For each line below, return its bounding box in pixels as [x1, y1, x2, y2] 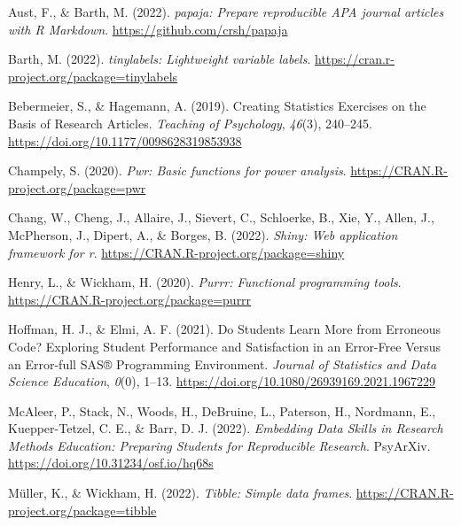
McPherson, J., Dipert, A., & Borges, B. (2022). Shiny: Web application [8, 225, 398, 244]
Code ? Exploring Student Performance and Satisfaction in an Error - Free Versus [8, 336, 441, 355]
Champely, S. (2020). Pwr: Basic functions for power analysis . [8, 161, 347, 180]
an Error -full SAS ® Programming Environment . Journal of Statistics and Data [8, 354, 437, 373]
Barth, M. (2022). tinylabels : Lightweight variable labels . [8, 50, 311, 68]
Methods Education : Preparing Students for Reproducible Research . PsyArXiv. [8, 436, 431, 454]
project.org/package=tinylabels [8, 66, 178, 85]
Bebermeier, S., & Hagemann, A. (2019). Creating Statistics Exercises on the [8, 97, 426, 115]
